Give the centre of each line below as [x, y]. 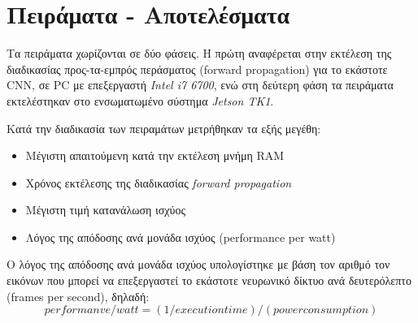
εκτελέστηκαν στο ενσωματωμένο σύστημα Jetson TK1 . [140, 100]
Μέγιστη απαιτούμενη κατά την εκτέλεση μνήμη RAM [155, 155]
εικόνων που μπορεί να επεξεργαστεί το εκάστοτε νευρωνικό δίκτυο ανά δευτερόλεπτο [209, 280]
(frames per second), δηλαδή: [78, 296]
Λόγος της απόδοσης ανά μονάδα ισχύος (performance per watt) [181, 237]
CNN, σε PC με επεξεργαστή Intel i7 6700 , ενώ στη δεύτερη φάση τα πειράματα [200, 85]
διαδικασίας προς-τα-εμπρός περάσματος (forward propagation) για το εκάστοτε [197, 69]
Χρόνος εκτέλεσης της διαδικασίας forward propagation [159, 182]
